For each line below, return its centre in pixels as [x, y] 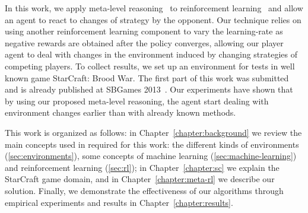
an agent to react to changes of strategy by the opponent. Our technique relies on [153, 19]
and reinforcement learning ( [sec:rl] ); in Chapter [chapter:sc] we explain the [142, 167]
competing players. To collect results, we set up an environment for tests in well [150, 66]
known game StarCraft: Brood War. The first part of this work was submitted [147, 77]
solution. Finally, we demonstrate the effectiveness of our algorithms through [144, 190]
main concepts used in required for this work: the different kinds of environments [152, 144]
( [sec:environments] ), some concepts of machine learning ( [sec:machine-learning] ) [151, 156]
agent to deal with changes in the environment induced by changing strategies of [151, 54]
